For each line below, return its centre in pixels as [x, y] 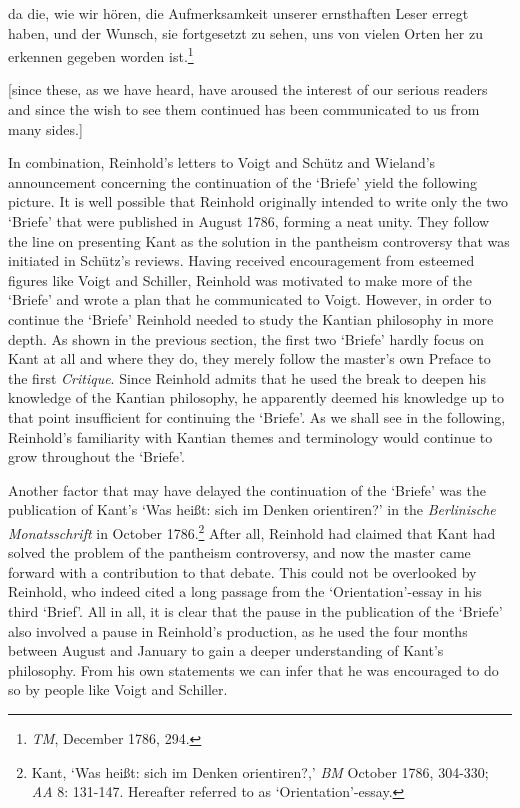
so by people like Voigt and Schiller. [118, 689]
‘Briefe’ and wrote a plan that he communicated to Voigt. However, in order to [250, 299]
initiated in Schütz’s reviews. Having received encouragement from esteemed [241, 260]
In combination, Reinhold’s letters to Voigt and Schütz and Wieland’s [222, 162]
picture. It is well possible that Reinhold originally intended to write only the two [258, 201]
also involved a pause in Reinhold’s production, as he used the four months [238, 630]
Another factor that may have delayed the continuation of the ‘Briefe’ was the [247, 489]
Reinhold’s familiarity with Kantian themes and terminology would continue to [250, 436]
